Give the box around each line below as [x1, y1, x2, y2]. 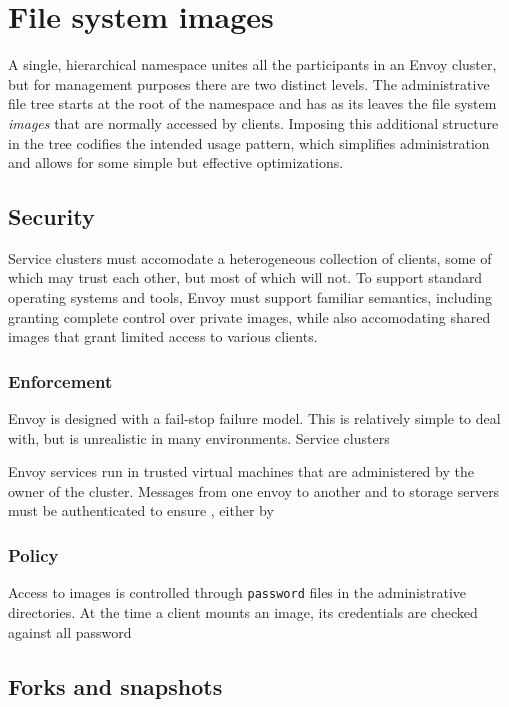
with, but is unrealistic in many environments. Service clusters [8, 427, 390, 448]
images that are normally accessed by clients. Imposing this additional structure [8, 112, 499, 133]
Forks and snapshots [8, 670, 223, 701]
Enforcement [8, 368, 113, 393]
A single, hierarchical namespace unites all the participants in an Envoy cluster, [8, 54, 497, 75]
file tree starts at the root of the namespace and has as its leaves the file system [8, 93, 497, 114]
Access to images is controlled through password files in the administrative [8, 582, 466, 603]
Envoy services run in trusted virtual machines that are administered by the [8, 461, 474, 482]
